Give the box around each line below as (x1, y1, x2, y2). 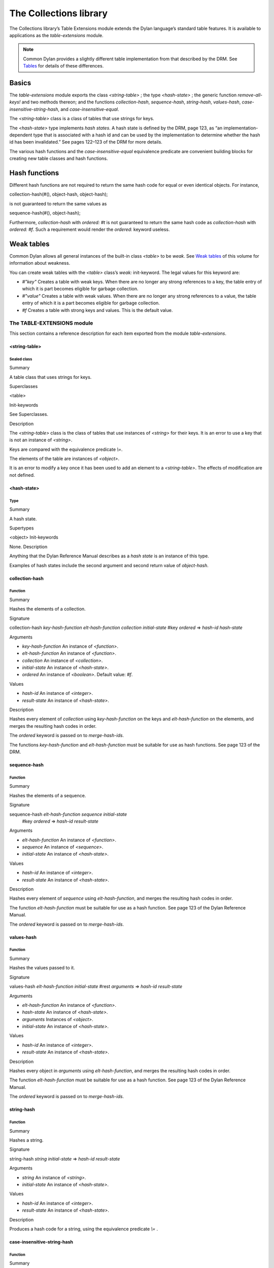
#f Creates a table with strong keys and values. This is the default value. (22, 307, 173, 313)
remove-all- (237, 92, 263, 98)
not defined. (9, 472, 35, 478)
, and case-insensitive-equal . (57, 106, 119, 112)
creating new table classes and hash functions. (9, 155, 108, 162)
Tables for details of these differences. (23, 63, 104, 69)
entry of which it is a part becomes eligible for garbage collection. (22, 300, 160, 306)
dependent (9, 132, 32, 138)
